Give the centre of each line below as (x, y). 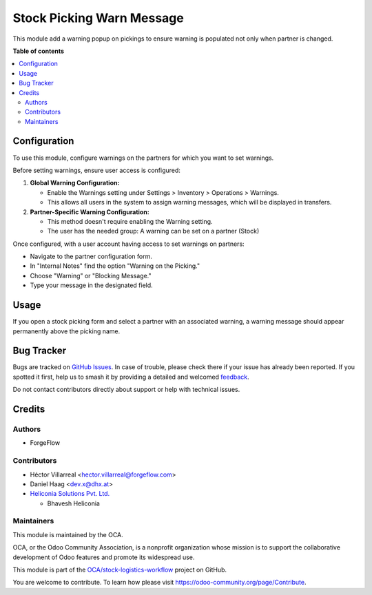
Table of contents (39, 51)
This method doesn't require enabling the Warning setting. (130, 221)
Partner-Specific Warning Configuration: (90, 212)
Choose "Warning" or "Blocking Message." (91, 275)
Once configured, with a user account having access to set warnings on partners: (128, 244)
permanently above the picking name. (66, 331)
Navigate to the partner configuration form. (91, 257)
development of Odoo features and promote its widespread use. (104, 557)
